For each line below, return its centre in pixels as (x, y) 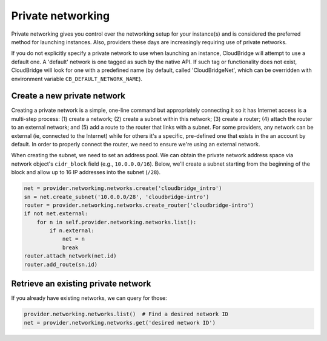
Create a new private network (68, 96)
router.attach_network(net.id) (71, 256)
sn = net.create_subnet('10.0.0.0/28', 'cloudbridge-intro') (117, 197)
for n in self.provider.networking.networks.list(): (117, 222)
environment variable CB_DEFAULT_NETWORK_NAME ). (77, 79)
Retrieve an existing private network (81, 284)
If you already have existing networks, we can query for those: (89, 298)
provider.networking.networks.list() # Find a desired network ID (126, 314)
